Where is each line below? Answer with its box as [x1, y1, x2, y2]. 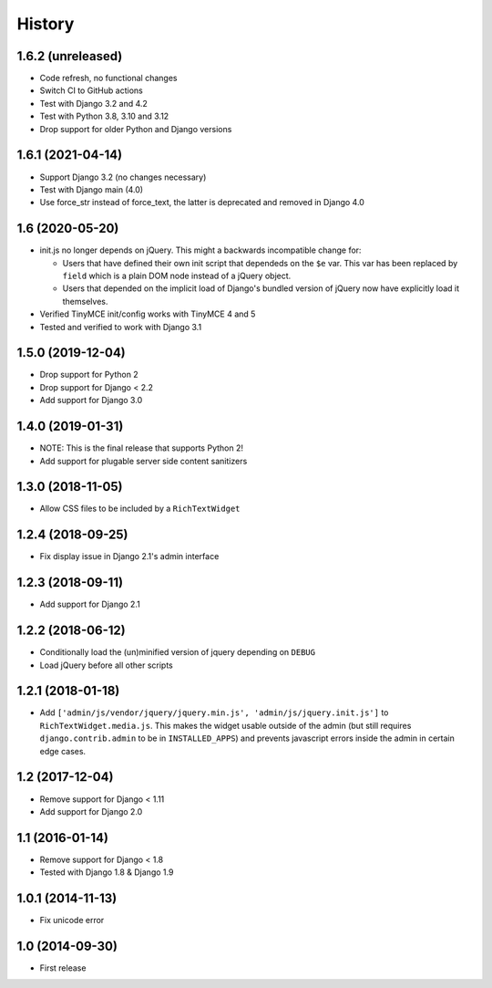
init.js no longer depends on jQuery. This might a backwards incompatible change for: [39, 244, 362, 255]
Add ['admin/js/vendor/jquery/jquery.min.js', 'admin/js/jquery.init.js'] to [39, 707, 389, 718]
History [16, 14, 75, 34]
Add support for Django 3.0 [39, 395, 143, 406]
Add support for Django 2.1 [39, 598, 140, 610]
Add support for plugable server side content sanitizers [39, 455, 248, 466]
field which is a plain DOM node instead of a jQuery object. [62, 270, 292, 281]
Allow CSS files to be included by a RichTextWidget [39, 503, 241, 515]
